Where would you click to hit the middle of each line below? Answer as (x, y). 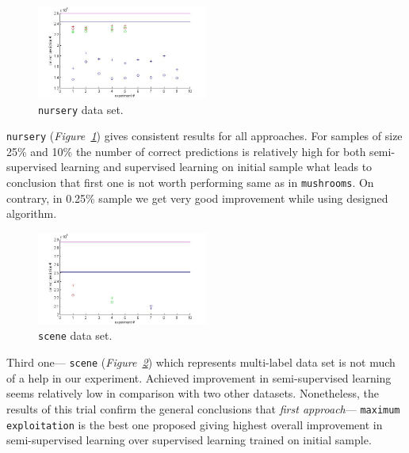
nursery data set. (81, 109)
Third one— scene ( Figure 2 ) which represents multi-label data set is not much (201, 362)
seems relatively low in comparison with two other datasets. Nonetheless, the (193, 393)
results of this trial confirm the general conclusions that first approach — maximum (203, 408)
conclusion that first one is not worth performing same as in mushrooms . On (190, 183)
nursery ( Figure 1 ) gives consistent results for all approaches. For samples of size (204, 136)
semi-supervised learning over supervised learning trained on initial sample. (189, 440)
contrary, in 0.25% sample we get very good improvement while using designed (197, 198)
